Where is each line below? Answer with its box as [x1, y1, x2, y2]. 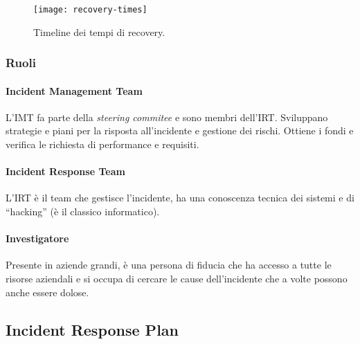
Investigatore [6, 231, 69, 246]
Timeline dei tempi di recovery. [33, 24, 165, 39]
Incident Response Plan [6, 318, 179, 340]
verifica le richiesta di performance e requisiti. [6, 137, 199, 152]
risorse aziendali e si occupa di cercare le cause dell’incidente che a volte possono [6, 271, 348, 286]
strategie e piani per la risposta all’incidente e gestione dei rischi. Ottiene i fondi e [6, 123, 354, 138]
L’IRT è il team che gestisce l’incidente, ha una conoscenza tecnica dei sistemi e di [6, 190, 354, 205]
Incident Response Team [6, 164, 125, 179]
